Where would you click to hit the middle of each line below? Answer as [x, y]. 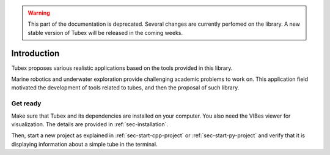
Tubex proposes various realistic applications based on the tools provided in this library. [122, 68]
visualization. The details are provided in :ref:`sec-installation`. [90, 124]
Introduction [35, 53]
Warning [39, 13]
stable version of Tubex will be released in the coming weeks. [105, 32]
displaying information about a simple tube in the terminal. [84, 144]
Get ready [26, 104]
